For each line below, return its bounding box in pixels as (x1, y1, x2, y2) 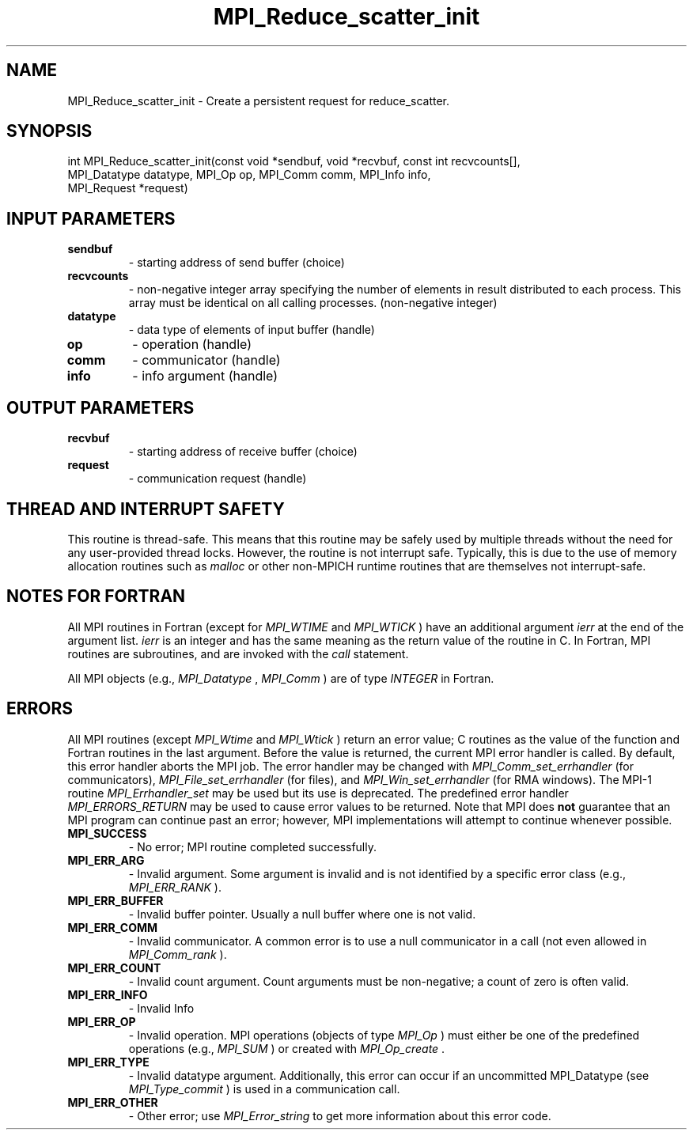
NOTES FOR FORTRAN (6, 586, 186, 607)
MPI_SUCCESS (67, 826, 147, 840)
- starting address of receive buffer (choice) (128, 445, 358, 459)
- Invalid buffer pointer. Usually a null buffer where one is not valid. (128, 907, 476, 921)
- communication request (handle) (128, 471, 307, 486)
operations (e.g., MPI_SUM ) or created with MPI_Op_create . (128, 1041, 445, 1055)
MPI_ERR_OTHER (67, 1095, 158, 1109)
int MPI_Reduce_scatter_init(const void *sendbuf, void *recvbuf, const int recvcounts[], (67, 154, 521, 169)
